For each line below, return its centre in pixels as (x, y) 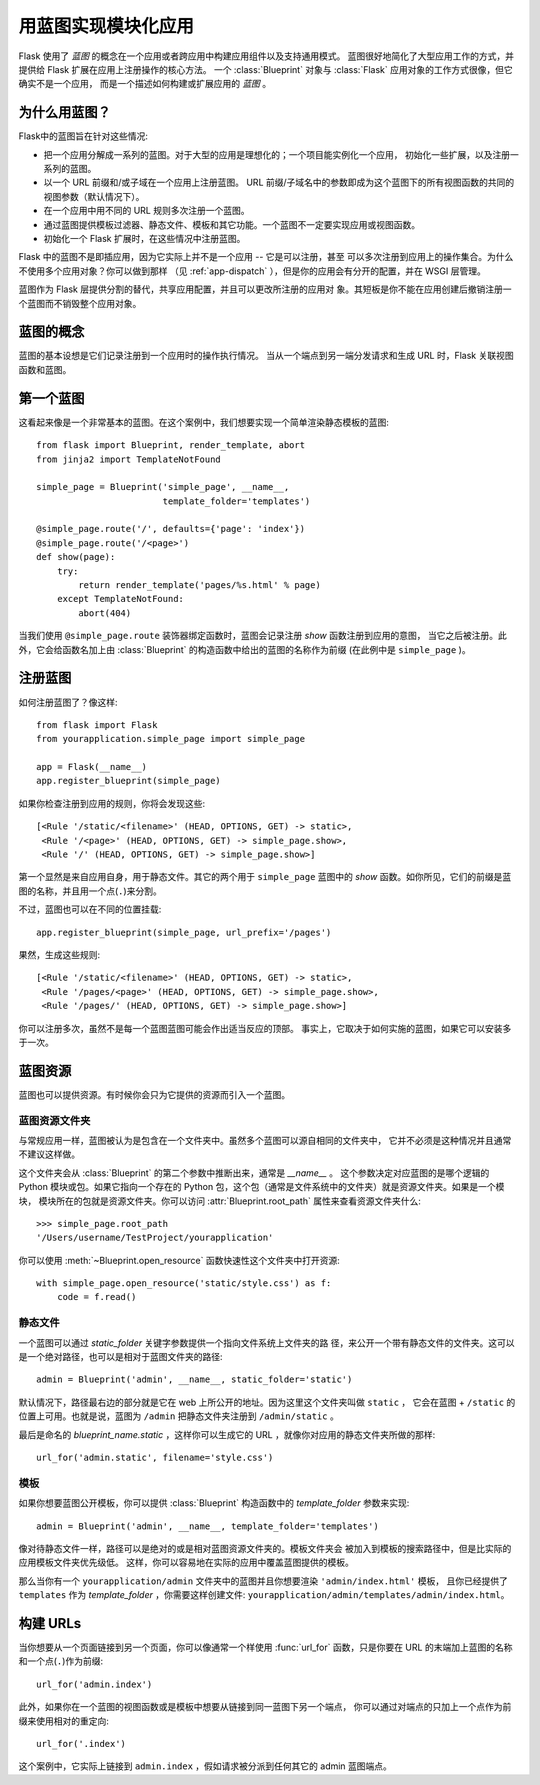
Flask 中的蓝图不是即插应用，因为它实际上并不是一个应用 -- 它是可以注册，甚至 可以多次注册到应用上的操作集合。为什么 (266, 257)
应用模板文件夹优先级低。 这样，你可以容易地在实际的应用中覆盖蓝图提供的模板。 (186, 1562)
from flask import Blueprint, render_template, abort (170, 445)
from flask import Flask (97, 724)
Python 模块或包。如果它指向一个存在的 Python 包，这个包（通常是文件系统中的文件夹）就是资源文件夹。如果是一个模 (261, 1187)
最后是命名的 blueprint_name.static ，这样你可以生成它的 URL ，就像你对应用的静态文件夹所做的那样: (227, 1434)
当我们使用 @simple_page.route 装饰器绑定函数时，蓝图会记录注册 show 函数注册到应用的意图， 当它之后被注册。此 (262, 636)
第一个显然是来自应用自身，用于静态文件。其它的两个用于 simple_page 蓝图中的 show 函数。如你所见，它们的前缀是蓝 (265, 877)
